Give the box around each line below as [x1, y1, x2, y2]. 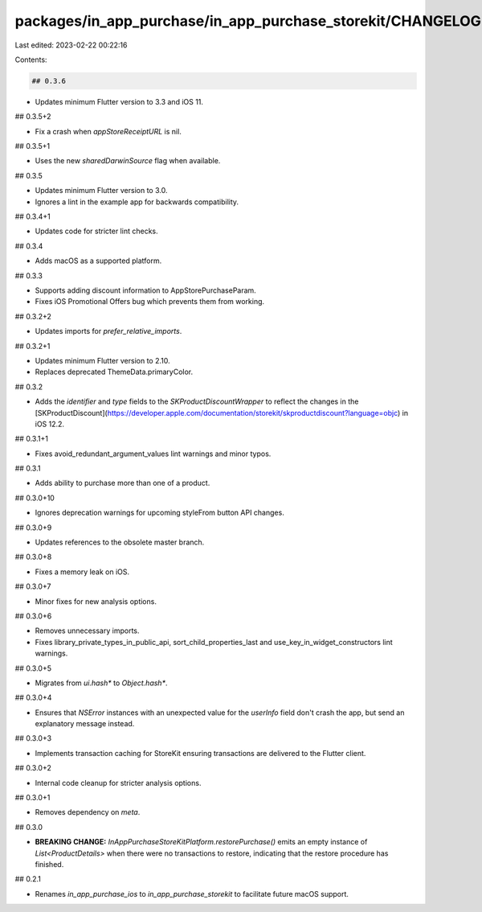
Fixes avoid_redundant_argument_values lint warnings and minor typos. [35, 449, 272, 458]
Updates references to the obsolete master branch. [35, 537, 205, 547]
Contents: [14, 55, 47, 64]
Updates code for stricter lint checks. [35, 226, 158, 236]
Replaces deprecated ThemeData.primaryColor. [35, 367, 193, 377]
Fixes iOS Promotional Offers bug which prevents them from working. [35, 297, 265, 306]
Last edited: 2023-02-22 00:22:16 [14, 40, 128, 50]
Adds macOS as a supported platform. [35, 256, 162, 265]
